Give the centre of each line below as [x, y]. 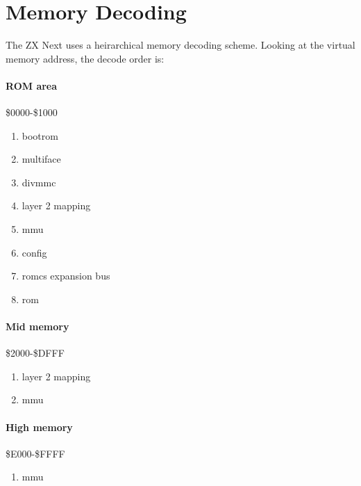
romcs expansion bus [66, 276]
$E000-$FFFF [35, 453]
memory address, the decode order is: [85, 58]
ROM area [32, 85]
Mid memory [37, 326]
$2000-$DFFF [35, 353]
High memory [39, 427]
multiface [41, 159]
